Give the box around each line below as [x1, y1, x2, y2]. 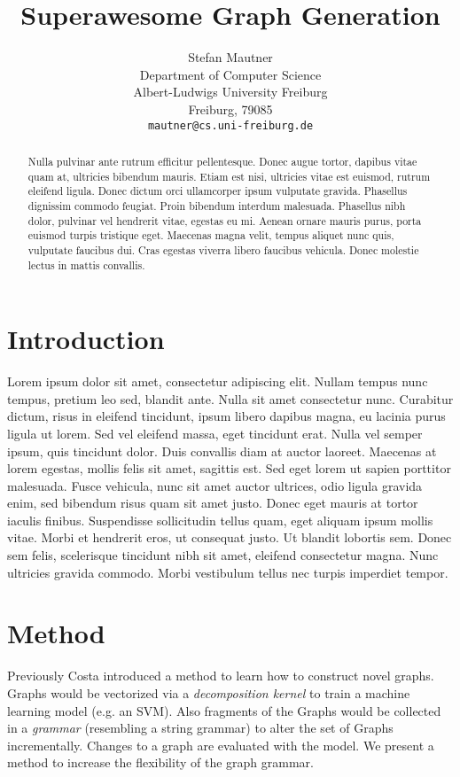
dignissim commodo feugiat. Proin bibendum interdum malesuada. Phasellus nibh [27, 198, 406, 213]
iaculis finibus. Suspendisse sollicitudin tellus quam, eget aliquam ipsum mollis [7, 510, 433, 529]
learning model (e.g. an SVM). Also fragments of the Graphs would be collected [7, 701, 441, 719]
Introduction [7, 321, 165, 357]
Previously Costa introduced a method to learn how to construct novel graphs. [7, 666, 434, 685]
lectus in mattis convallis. [27, 257, 145, 272]
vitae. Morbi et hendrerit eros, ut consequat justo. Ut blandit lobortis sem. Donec [7, 528, 452, 547]
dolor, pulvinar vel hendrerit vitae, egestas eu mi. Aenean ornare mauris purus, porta [27, 213, 422, 228]
